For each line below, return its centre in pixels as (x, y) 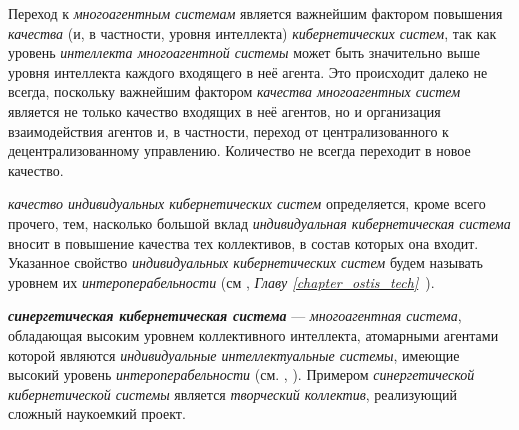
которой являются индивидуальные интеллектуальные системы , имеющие (234, 354)
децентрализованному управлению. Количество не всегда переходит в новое (239, 150)
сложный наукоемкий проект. (97, 413)
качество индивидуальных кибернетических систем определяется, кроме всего (247, 203)
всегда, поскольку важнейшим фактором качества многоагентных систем (234, 91)
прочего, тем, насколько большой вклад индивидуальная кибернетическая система (259, 222)
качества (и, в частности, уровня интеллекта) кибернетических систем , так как (252, 32)
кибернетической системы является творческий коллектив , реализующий (232, 393)
